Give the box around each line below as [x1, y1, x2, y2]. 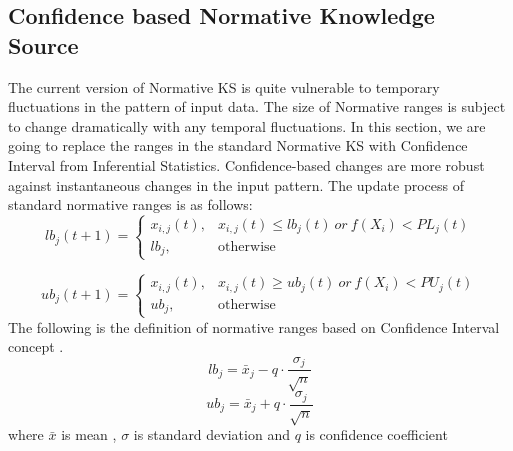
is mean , [61, 424, 117, 445]
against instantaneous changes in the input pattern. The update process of [8, 174, 464, 195]
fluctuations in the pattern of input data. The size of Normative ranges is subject [8, 96, 506, 117]
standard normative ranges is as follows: [8, 194, 253, 215]
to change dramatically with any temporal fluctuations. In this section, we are [8, 115, 486, 136]
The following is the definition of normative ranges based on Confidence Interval [8, 316, 500, 337]
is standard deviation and [133, 424, 290, 445]
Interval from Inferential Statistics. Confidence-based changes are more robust [8, 154, 485, 175]
